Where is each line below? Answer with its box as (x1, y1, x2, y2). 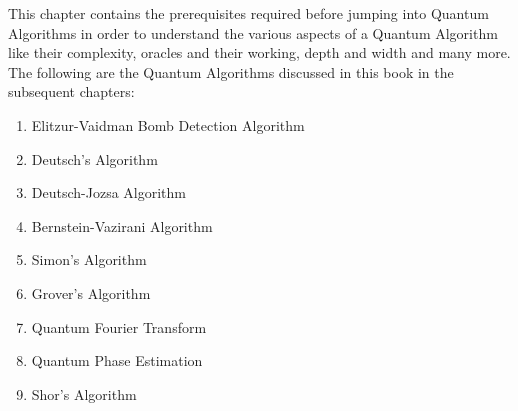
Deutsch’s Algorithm (31, 148, 158, 169)
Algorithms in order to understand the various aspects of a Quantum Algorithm (8, 22, 498, 43)
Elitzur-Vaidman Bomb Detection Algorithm (31, 114, 305, 135)
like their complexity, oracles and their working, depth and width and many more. (8, 42, 511, 63)
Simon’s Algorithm (31, 249, 147, 270)
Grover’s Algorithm (31, 282, 151, 303)
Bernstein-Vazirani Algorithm (31, 215, 213, 236)
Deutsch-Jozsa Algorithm (31, 182, 186, 203)
